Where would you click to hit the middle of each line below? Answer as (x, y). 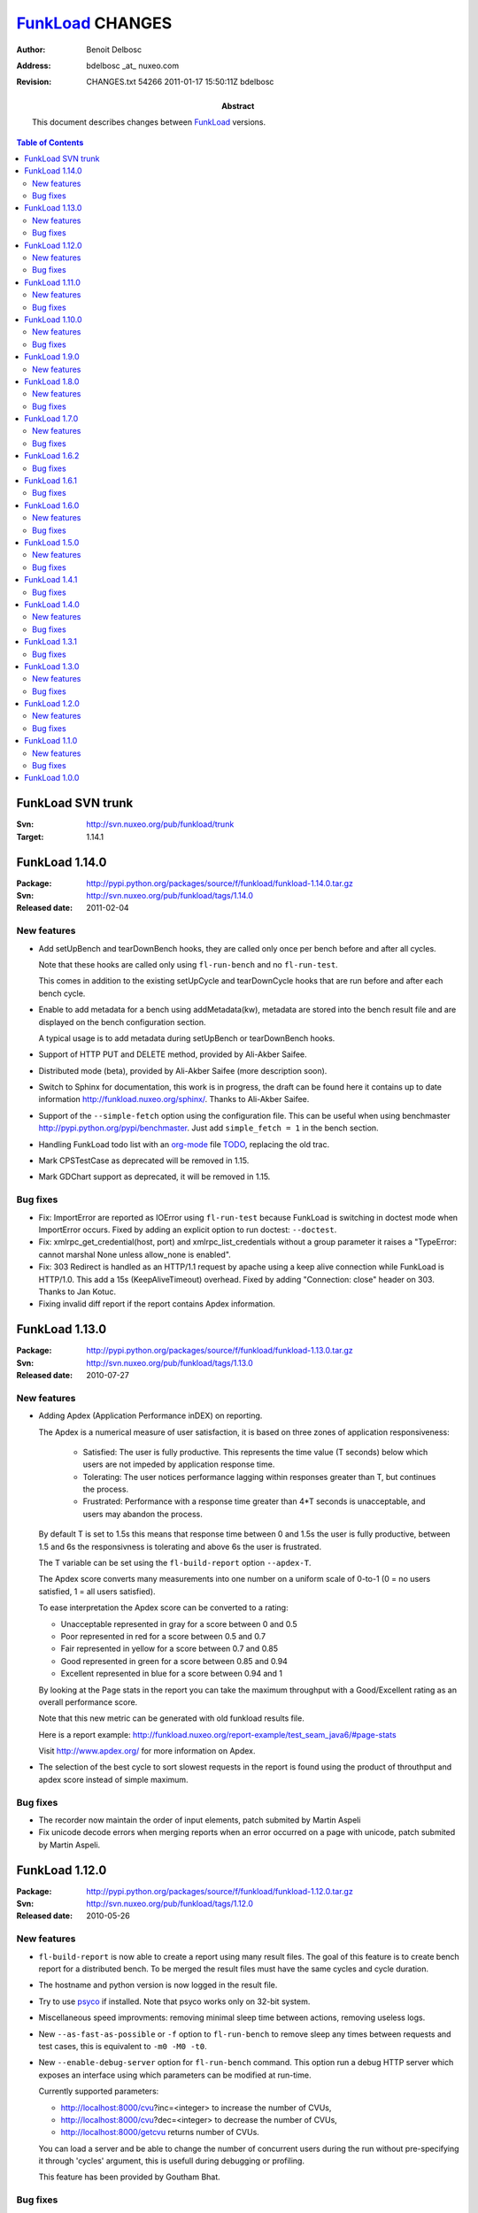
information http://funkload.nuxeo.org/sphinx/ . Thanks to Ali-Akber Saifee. (174, 1099)
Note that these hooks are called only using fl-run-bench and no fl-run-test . (188, 964)
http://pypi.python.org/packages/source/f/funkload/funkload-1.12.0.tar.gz (220, 1891)
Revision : (34, 82)
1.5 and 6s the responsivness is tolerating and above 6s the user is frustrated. (180, 1546)
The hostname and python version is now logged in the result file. (158, 1985)
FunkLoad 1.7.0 (51, 419)
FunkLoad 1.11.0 (53, 282)
